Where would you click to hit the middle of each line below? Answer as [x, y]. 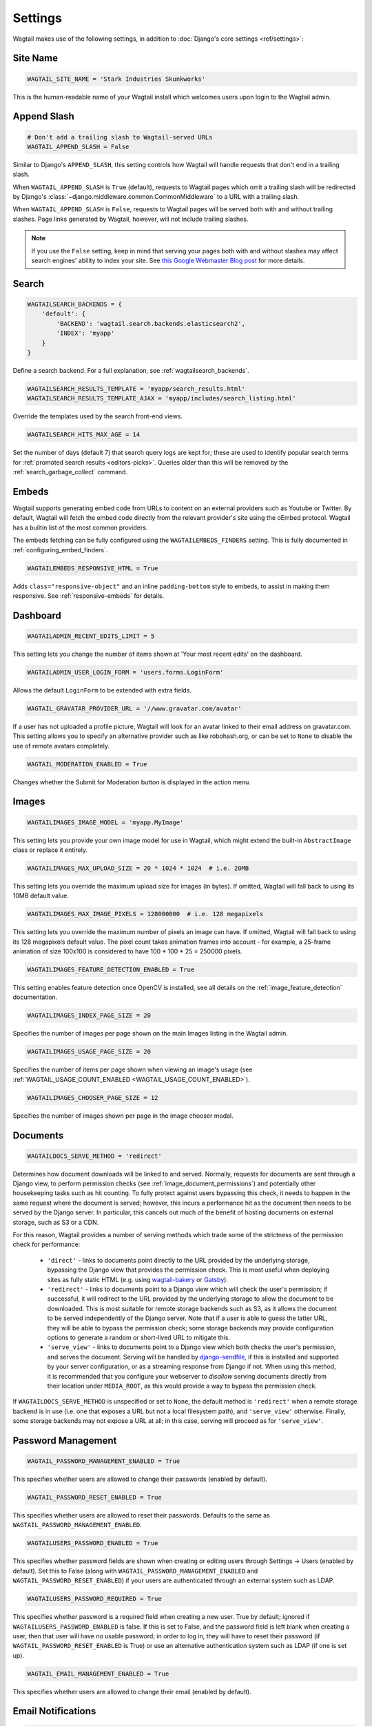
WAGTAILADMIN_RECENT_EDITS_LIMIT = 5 [91, 636]
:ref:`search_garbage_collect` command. [70, 472]
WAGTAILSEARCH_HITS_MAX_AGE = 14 [84, 435]
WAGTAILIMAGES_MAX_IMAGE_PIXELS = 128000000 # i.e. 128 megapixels [145, 914]
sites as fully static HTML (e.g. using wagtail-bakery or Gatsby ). [138, 1279]
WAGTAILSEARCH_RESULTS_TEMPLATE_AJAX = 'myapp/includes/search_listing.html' [162, 398]
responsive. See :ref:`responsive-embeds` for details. [89, 595]
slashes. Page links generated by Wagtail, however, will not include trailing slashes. [131, 219]
